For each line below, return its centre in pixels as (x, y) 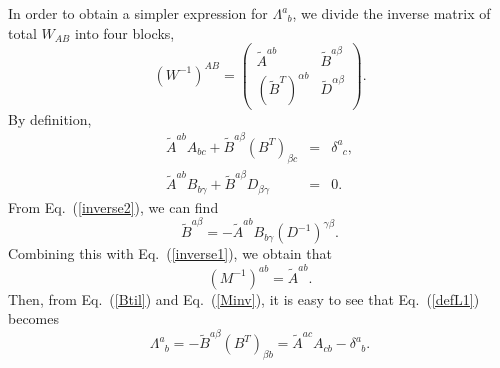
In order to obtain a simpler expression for (138, 13)
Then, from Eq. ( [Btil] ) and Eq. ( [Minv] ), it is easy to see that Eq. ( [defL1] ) (244, 298)
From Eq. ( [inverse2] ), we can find (113, 206)
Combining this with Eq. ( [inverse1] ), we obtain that (170, 253)
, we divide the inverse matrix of (391, 13)
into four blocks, (124, 32)
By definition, (50, 118)
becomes (34, 318)
